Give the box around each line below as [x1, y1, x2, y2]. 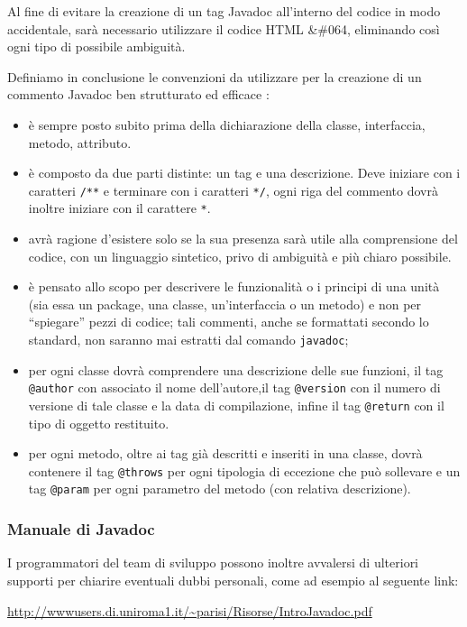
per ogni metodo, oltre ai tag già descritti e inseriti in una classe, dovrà [28, 444, 423, 463]
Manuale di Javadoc [7, 518, 155, 540]
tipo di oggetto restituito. [28, 413, 169, 432]
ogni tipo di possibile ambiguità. [7, 37, 186, 56]
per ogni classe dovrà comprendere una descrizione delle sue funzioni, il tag [28, 360, 444, 379]
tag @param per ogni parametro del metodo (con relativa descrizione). [28, 479, 411, 498]
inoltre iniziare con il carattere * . [28, 198, 211, 217]
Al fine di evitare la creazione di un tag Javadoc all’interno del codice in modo [7, 2, 441, 20]
